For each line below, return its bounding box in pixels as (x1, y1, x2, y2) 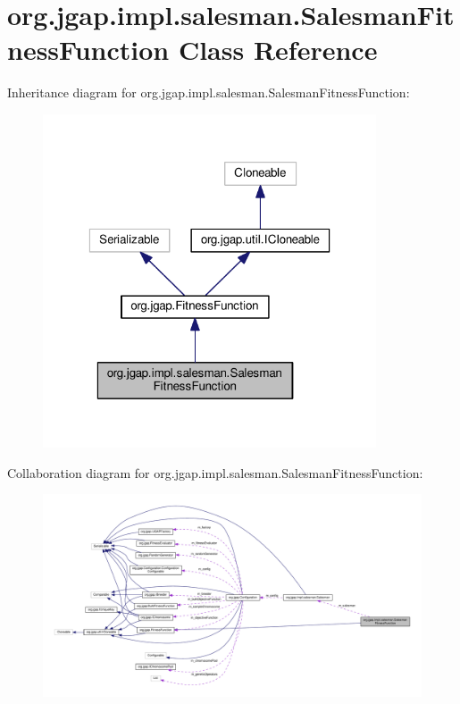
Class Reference (178, 31, 378, 68)
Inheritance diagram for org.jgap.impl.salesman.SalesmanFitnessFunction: (7, 83, 410, 102)
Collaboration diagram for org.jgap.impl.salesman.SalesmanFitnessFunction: (7, 463, 423, 482)
